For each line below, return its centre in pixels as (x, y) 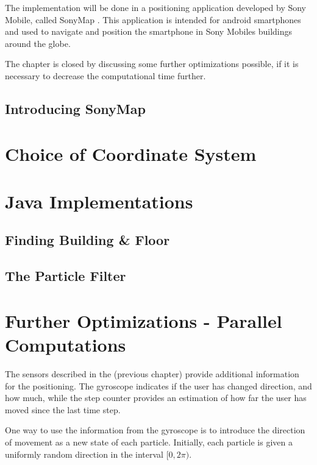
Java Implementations (99, 201)
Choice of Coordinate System (131, 153)
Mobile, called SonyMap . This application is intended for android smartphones (153, 19)
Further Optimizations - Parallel (144, 320)
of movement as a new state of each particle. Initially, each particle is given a (149, 442)
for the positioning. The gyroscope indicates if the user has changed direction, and (158, 385)
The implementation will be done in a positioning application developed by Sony (156, 7)
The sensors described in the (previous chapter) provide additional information (152, 373)
